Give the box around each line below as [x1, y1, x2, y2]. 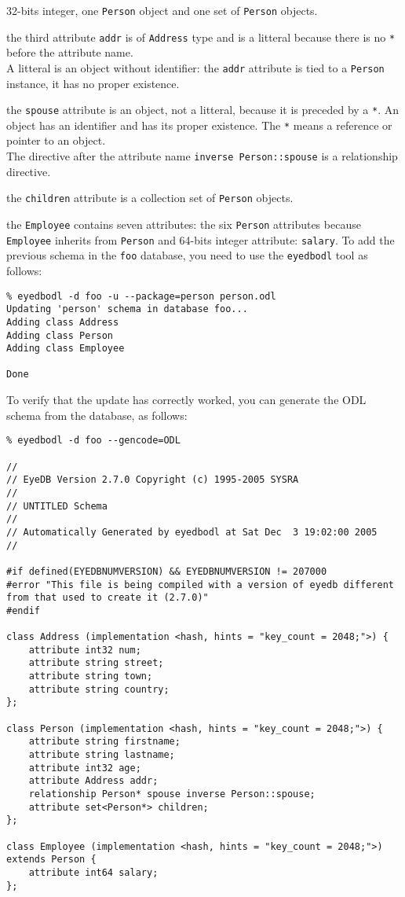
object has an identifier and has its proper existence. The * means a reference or [6, 116, 392, 133]
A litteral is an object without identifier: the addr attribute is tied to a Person [6, 59, 385, 75]
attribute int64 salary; [28, 866, 159, 878]
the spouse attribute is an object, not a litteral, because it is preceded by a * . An [6, 101, 400, 118]
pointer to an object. [6, 132, 106, 149]
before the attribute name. [6, 44, 133, 61]
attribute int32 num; [28, 644, 141, 656]
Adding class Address [6, 316, 119, 328]
